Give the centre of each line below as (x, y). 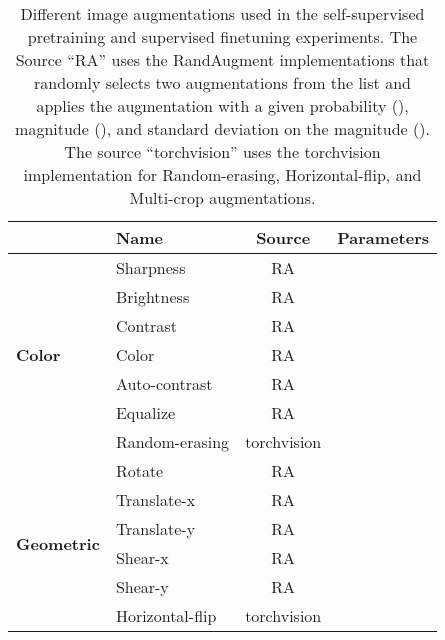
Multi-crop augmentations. (222, 197)
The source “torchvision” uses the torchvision (222, 151)
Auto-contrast (164, 383)
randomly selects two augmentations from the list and (222, 82)
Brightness (152, 296)
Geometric (58, 543)
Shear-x (142, 557)
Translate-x (155, 499)
